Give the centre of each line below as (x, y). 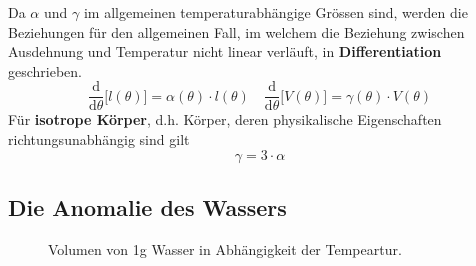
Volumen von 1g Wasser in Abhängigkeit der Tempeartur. (225, 248)
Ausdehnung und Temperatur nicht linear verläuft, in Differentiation (225, 51)
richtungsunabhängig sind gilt (99, 139)
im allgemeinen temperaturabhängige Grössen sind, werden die (275, 12)
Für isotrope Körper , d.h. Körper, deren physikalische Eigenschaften (225, 119)
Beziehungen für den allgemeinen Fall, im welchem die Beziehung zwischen (236, 31)
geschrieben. (45, 70)
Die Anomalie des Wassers (147, 207)
